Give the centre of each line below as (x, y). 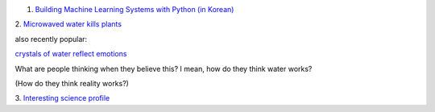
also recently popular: (51, 39)
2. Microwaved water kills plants (68, 24)
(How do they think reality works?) (72, 83)
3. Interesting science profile (62, 98)
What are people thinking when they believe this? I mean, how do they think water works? (164, 68)
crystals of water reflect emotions (71, 54)
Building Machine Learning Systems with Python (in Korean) (135, 9)
